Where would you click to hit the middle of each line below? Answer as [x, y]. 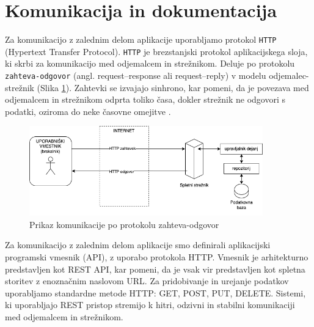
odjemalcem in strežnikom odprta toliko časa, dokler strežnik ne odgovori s [145, 99]
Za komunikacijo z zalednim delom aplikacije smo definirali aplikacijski [138, 245]
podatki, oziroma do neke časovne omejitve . [88, 111]
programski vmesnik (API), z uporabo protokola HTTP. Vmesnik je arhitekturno [157, 256]
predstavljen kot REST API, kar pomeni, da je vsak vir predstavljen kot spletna [155, 269]
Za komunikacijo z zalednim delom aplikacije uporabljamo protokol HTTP [141, 39]
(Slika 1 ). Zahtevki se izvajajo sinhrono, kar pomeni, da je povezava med [173, 87]
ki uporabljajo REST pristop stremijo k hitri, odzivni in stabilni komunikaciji [150, 305]
